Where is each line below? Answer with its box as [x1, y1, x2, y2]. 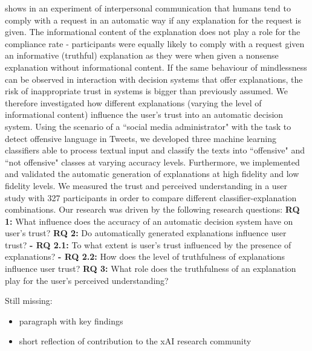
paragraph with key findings [19, 314, 123, 327]
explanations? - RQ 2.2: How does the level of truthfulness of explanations [5, 250, 285, 263]
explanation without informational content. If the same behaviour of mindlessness [5, 60, 307, 73]
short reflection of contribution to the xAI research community [19, 335, 252, 347]
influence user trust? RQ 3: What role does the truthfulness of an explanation [5, 262, 296, 275]
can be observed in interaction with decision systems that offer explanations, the [5, 72, 303, 85]
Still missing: [5, 294, 53, 307]
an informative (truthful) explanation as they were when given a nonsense [5, 49, 279, 62]
